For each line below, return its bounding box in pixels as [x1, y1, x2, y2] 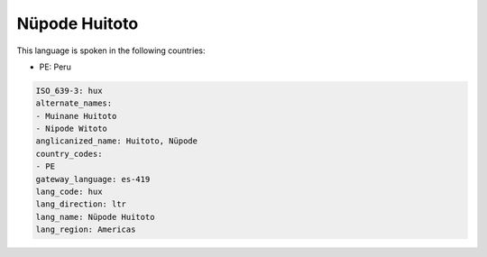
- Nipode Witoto [35, 124, 108, 134]
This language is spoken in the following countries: [16, 45, 206, 56]
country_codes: [35, 149, 103, 159]
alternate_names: [35, 98, 113, 108]
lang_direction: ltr [35, 199, 126, 209]
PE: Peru [39, 61, 71, 72]
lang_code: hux [35, 187, 103, 197]
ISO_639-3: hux [35, 86, 103, 96]
